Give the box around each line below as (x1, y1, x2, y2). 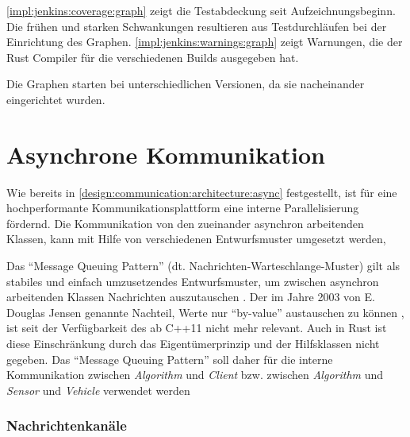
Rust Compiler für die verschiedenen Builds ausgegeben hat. (6, 48, 299, 65)
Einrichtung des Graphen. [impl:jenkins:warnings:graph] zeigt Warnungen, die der (6, 33, 403, 50)
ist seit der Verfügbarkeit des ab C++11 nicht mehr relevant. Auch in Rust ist (6, 319, 387, 336)
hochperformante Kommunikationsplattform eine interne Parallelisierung (6, 199, 359, 216)
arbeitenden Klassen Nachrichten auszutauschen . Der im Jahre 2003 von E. (6, 288, 375, 305)
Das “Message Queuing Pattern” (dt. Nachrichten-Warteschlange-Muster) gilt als (6, 257, 400, 274)
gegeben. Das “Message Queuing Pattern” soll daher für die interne (6, 350, 333, 367)
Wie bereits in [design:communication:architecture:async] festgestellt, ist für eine (6, 184, 397, 200)
